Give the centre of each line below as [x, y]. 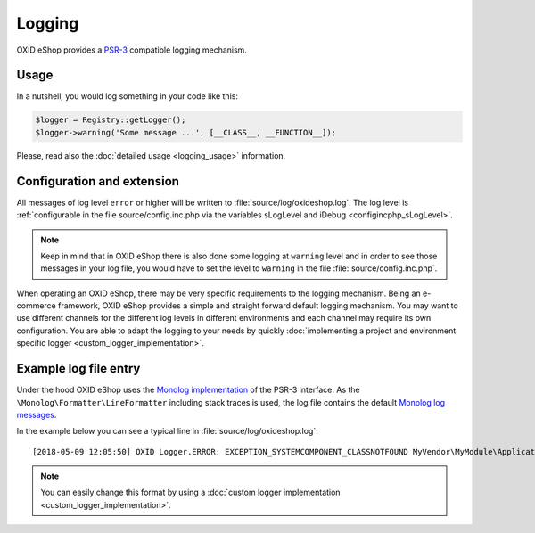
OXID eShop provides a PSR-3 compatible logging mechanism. [132, 50]
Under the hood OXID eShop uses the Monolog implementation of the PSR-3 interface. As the [188, 390]
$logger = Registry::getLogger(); [111, 120]
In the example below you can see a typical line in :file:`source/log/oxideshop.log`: [167, 431]
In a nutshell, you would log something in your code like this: [127, 96]
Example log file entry [78, 369]
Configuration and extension [98, 181]
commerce [37, 306]
